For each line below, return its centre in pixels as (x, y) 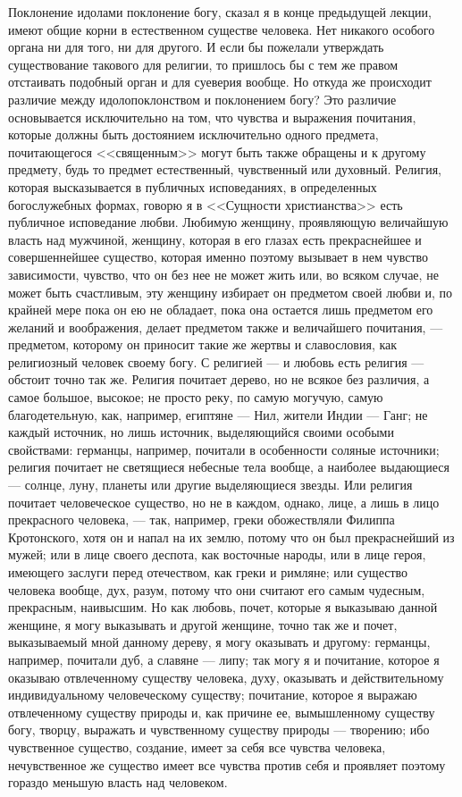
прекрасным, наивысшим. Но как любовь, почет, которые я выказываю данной (223, 607)
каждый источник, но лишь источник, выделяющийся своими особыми (201, 432)
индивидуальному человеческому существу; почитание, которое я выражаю (213, 695)
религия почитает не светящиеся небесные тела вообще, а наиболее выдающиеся (229, 467)
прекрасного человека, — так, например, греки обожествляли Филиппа (202, 520)
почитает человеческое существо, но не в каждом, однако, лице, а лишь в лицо (224, 502)
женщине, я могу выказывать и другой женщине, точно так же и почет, (203, 624)
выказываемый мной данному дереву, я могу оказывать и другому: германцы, (219, 642)
